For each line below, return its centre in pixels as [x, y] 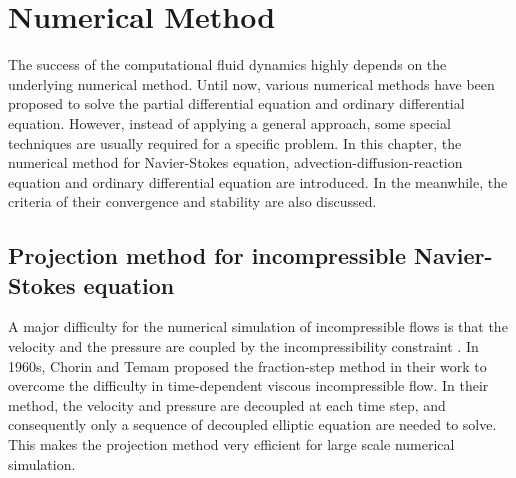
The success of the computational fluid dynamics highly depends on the [227, 64]
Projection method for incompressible [207, 255]
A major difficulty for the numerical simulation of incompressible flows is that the [258, 326]
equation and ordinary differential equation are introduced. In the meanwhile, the [258, 181]
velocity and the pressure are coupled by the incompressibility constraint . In [243, 346]
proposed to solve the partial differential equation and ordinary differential [236, 103]
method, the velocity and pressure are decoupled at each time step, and [227, 404]
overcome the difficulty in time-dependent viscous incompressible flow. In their [248, 385]
